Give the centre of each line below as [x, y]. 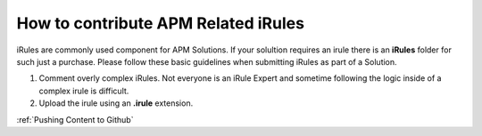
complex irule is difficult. [84, 91]
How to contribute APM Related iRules [161, 23]
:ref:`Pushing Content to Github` [75, 119]
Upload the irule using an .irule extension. [116, 103]
